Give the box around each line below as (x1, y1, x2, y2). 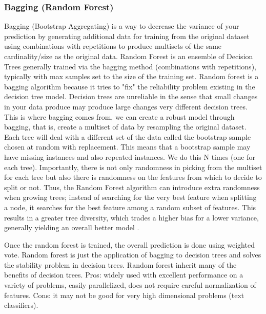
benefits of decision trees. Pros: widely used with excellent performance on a (4, 269, 243, 280)
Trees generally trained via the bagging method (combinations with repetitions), (4, 61, 256, 71)
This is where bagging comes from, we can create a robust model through (4, 111, 235, 122)
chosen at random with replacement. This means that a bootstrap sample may (4, 141, 251, 152)
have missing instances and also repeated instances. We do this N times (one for (4, 151, 255, 162)
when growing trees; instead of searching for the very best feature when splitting (4, 192, 257, 202)
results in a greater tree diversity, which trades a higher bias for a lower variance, (4, 212, 259, 223)
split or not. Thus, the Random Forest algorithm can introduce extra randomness (4, 181, 260, 192)
